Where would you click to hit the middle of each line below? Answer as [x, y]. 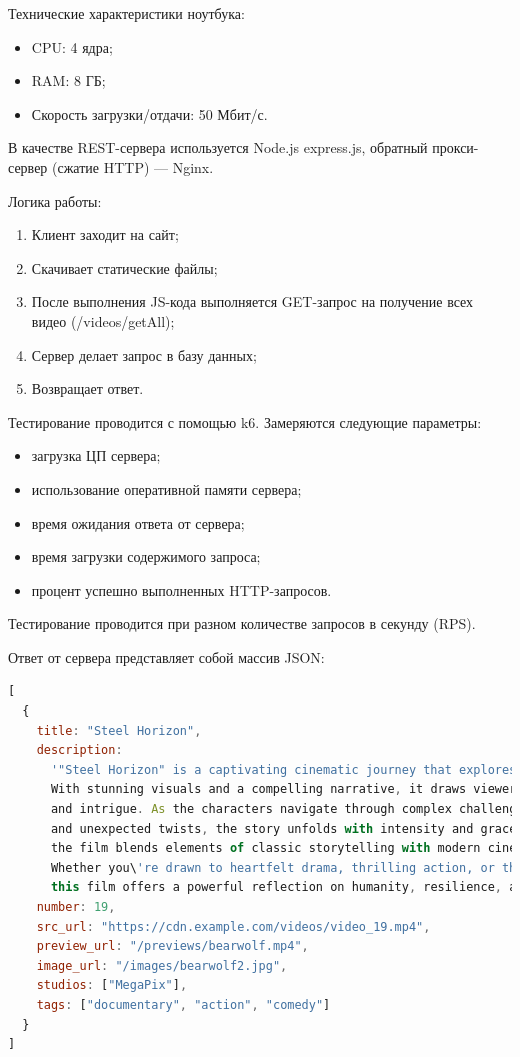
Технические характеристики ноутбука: [126, 13]
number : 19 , [76, 907]
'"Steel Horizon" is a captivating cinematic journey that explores [283, 769]
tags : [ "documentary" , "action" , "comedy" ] [183, 1004]
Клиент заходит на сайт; [105, 234]
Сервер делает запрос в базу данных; [144, 354]
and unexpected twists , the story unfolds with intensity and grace [283, 828]
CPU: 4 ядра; [72, 46]
